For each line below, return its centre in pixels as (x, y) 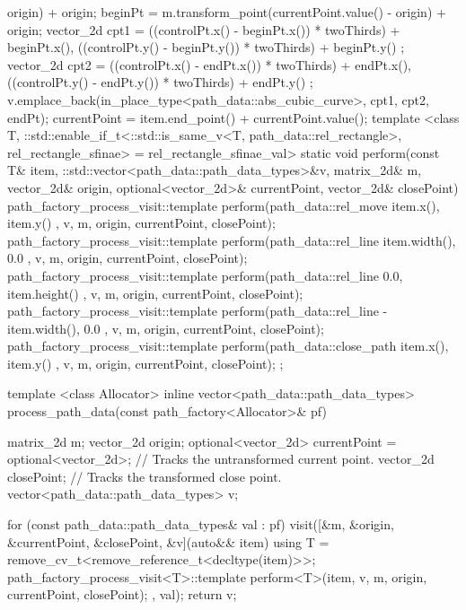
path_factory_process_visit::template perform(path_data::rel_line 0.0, (205, 275)
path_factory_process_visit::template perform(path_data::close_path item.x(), (228, 346)
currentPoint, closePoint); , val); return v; (122, 594)
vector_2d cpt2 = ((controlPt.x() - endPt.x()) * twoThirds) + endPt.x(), (209, 64)
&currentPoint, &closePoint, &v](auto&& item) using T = (168, 541)
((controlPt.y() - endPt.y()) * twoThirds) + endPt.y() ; (160, 82)
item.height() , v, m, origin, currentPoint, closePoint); (155, 293)
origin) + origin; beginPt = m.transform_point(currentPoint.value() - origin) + (227, 12)
